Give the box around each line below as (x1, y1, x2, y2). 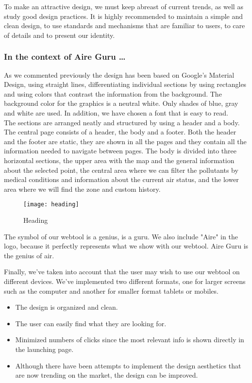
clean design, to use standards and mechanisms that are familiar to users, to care (4, 20, 245, 31)
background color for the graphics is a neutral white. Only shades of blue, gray (4, 98, 238, 108)
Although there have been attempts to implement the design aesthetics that (15, 360, 241, 370)
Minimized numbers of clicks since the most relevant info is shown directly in (15, 334, 244, 345)
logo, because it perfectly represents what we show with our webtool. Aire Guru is (4, 241, 249, 251)
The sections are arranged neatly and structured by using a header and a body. (4, 117, 240, 127)
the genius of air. (4, 250, 54, 260)
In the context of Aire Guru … (4, 50, 126, 63)
